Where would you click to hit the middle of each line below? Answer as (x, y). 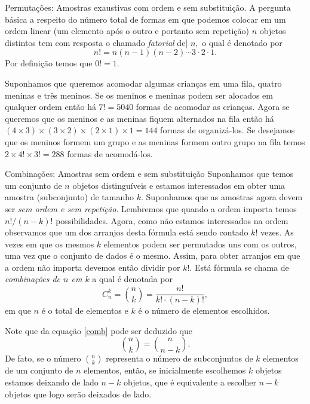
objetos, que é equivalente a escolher (190, 382)
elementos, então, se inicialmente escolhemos (165, 370)
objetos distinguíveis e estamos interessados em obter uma (179, 185)
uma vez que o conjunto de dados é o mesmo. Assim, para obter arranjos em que (153, 255)
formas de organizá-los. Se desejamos (228, 130)
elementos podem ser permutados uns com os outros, (200, 244)
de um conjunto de (39, 370)
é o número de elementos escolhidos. (204, 310)
